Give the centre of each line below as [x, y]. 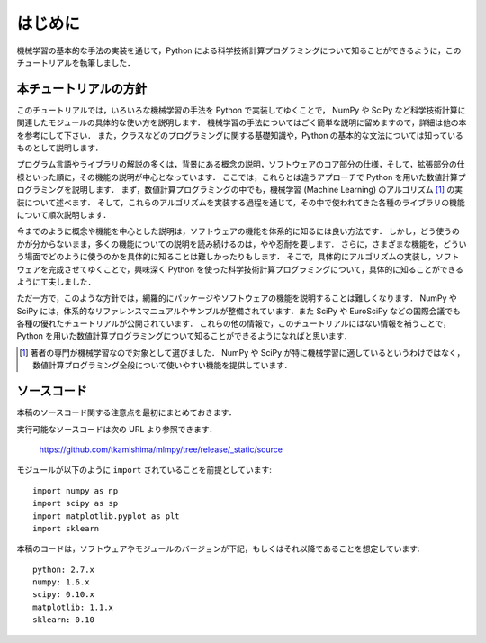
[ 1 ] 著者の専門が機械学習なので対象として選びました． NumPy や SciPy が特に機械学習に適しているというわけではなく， [242, 352]
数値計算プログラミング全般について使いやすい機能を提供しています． [162, 366]
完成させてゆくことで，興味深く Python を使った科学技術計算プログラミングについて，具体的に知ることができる [256, 269]
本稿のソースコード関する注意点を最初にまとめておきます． [127, 412]
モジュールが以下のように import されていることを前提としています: [144, 470]
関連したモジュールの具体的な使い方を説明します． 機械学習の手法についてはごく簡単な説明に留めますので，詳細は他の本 [242, 122]
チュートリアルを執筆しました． [76, 62]
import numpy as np [76, 490]
